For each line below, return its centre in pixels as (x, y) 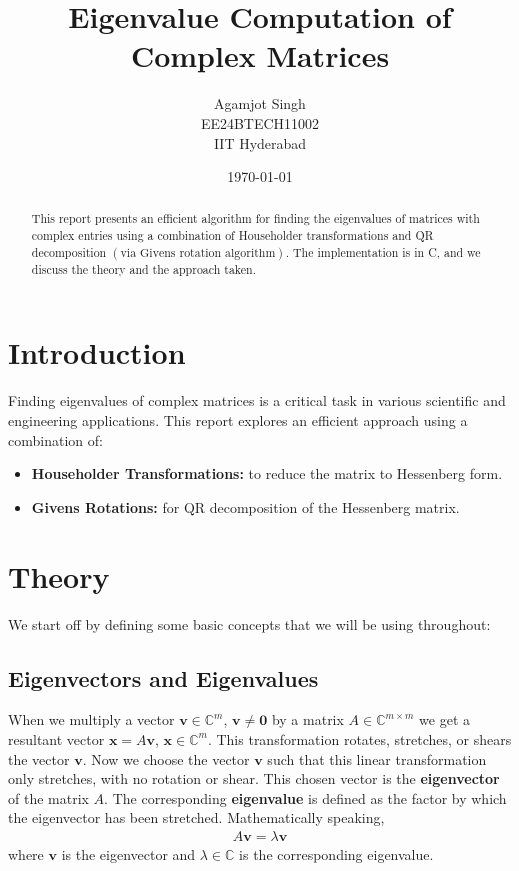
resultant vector (56, 738)
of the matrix (48, 797)
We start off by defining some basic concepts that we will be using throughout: (249, 623)
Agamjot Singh (260, 103)
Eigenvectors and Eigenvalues (163, 677)
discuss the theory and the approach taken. (144, 268)
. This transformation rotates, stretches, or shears (359, 738)
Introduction (97, 352)
